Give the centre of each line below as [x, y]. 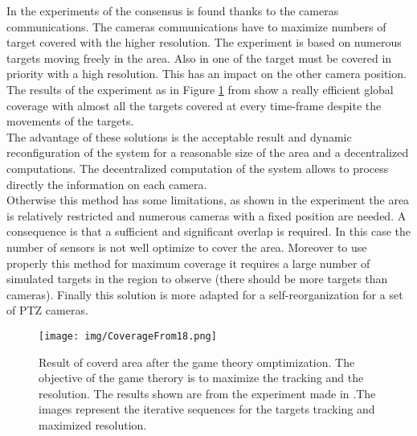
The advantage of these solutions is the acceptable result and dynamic [179, 136]
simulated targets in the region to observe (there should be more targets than [197, 279]
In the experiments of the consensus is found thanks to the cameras [173, 10]
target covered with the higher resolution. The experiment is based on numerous [204, 42]
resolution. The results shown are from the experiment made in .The [207, 393]
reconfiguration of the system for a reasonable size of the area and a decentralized [208, 152]
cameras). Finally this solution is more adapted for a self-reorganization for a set [205, 294]
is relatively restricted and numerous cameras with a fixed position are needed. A [206, 215]
